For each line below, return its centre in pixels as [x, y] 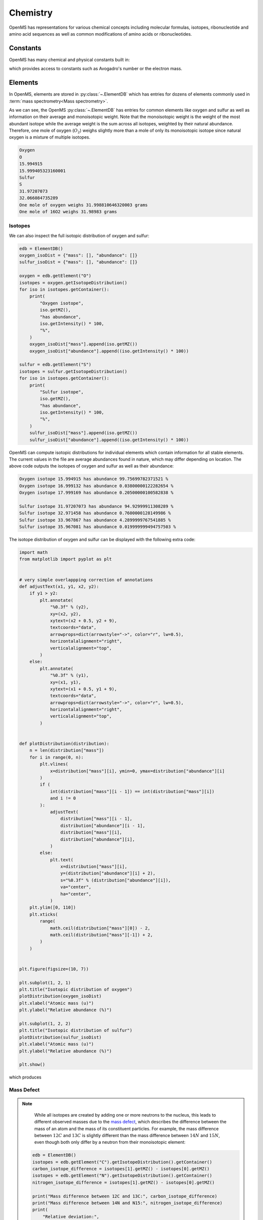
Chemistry [31, 13]
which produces [25, 1077]
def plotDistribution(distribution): [64, 744]
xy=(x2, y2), [66, 614]
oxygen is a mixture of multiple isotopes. [50, 137]
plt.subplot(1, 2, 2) [45, 1024]
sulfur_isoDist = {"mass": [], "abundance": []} [78, 262]
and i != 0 [63, 798]
